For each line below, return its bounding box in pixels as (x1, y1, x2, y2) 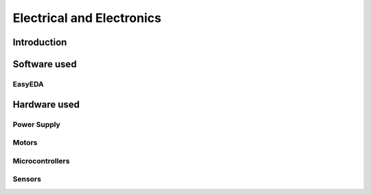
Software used (12, 58, 77, 70)
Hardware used (12, 98, 80, 110)
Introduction (12, 36, 67, 48)
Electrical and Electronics (12, 10, 161, 25)
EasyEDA (12, 79, 44, 89)
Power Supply (12, 119, 61, 129)
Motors (12, 138, 38, 148)
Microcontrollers (12, 156, 70, 165)
